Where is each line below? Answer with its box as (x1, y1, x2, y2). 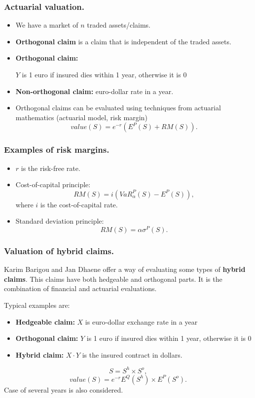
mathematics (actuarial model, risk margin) (15, 112, 147, 122)
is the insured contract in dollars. (82, 349, 182, 360)
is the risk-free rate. (21, 163, 80, 173)
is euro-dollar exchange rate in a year (85, 316, 198, 327)
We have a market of (15, 20, 78, 30)
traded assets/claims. (87, 20, 150, 30)
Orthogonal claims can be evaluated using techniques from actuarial (15, 102, 221, 113)
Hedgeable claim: (15, 316, 75, 327)
